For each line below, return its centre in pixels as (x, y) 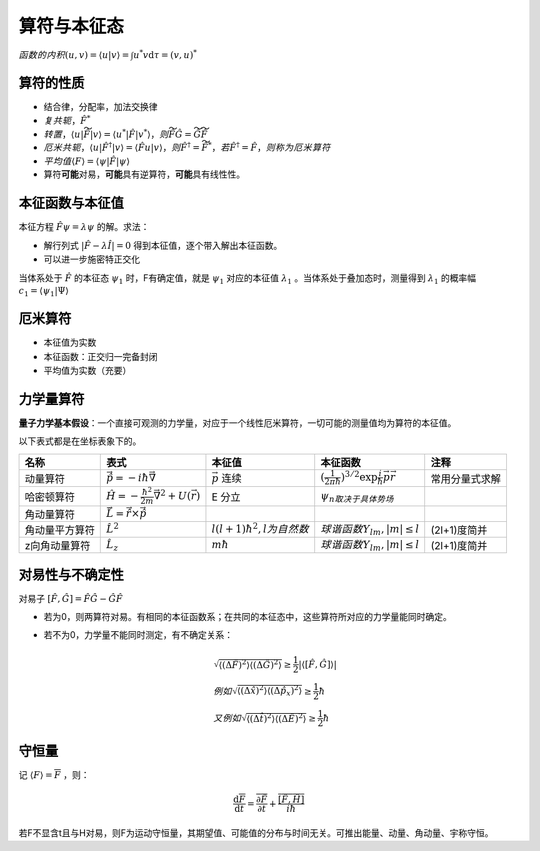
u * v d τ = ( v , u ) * (165, 53)
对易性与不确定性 (71, 574)
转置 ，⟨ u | (63, 134)
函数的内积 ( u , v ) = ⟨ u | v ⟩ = (74, 54)
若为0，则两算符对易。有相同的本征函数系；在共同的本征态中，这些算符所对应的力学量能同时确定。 (247, 616)
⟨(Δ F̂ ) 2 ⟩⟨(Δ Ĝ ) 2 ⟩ (250, 664)
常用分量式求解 (466, 478)
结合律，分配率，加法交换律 (100, 106)
